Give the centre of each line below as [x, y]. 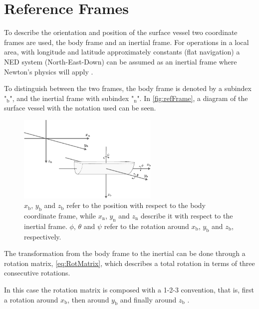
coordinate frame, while [60, 215]
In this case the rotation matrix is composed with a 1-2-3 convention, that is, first [129, 289]
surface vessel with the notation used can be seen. [80, 108]
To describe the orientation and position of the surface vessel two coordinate [121, 32]
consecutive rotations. [37, 273]
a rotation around [31, 299]
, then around [88, 299]
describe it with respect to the [187, 215]
